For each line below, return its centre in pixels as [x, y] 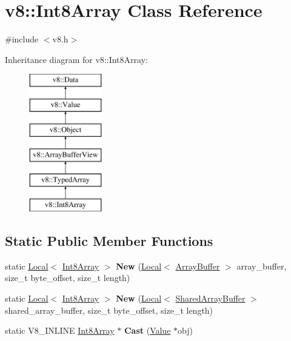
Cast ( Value [147, 330]
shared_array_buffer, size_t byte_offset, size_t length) [109, 310]
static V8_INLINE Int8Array [60, 330]
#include [22, 39]
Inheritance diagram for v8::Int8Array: [76, 59]
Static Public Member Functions [109, 241]
